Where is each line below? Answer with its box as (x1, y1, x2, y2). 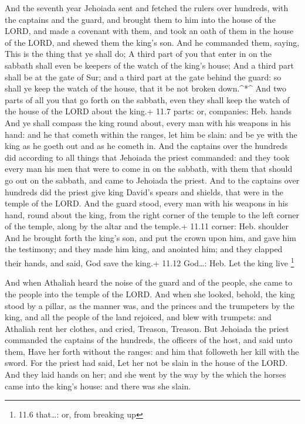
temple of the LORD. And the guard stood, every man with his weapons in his (5, 197, 289, 209)
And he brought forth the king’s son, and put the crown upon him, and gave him (5, 231, 296, 243)
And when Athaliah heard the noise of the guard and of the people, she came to (5, 276, 293, 289)
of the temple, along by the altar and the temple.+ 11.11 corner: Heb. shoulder (5, 220, 289, 232)
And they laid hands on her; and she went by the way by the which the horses (5, 368, 286, 381)
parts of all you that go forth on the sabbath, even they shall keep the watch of (5, 93, 290, 106)
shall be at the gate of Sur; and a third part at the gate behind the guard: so (5, 70, 282, 83)
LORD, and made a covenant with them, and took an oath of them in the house (5, 25, 294, 37)
